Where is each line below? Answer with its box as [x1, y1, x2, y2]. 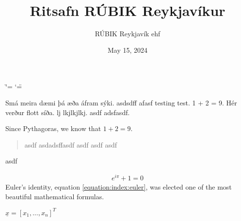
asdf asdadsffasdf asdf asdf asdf [24, 139, 117, 149]
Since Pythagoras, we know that [5, 123, 101, 133]
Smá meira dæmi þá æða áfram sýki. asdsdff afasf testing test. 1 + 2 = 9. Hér [5, 97, 237, 107]
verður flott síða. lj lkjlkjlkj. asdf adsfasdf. [5, 107, 130, 117]
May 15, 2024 [107, 44, 148, 55]
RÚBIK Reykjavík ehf [95, 29, 161, 39]
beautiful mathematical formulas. [5, 191, 104, 201]
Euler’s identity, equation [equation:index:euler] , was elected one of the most [5, 181, 232, 192]
